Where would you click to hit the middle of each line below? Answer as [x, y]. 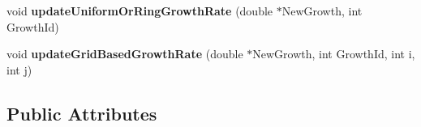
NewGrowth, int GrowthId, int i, [334, 54]
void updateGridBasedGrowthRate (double [125, 54]
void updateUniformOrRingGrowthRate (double [140, 11]
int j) [19, 69]
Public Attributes [82, 113]
